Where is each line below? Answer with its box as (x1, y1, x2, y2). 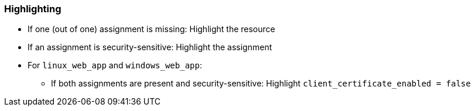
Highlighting (4, 3, 61, 15)
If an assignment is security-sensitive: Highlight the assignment (28, 42, 272, 53)
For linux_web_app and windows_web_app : (28, 60, 202, 71)
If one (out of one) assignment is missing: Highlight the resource (28, 24, 275, 34)
